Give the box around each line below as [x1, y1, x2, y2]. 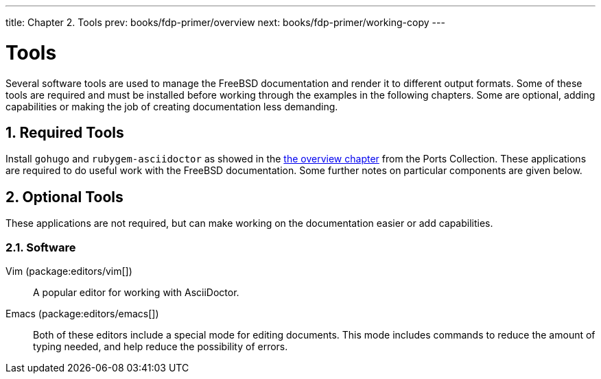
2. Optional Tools [5, 188, 123, 206]
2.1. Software [5, 240, 76, 254]
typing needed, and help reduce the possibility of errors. [33, 340, 288, 352]
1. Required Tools [5, 123, 124, 141]
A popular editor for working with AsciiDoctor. [33, 286, 239, 298]
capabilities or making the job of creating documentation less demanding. [5, 100, 338, 112]
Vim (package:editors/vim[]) [5, 265, 132, 277]
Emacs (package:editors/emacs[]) [5, 307, 159, 319]
